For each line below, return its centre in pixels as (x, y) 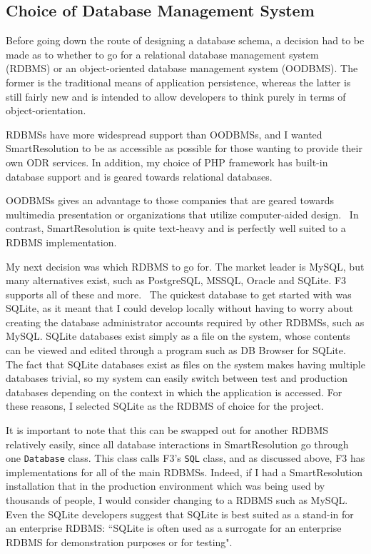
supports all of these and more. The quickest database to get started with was (179, 294)
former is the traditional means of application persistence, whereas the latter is (178, 82)
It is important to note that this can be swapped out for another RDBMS (167, 430)
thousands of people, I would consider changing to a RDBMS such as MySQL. (177, 500)
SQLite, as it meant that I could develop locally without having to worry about (179, 308)
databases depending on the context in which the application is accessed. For (174, 392)
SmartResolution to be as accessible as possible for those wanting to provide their (184, 148)
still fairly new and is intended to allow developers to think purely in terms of (176, 96)
